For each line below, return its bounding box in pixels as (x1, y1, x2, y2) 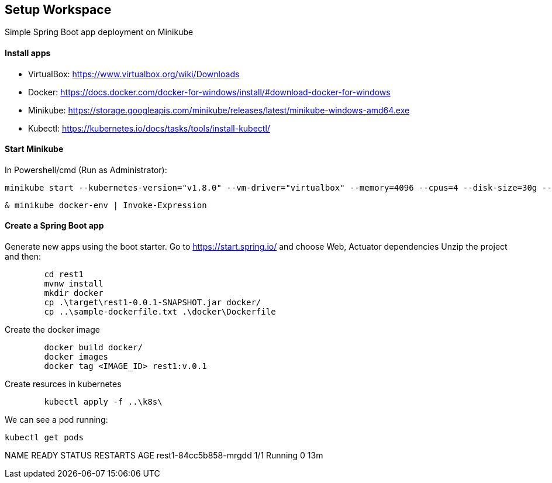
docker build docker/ (44, 343, 143, 353)
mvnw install (44, 279, 103, 289)
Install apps (5, 48, 51, 58)
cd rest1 (44, 270, 84, 280)
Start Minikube (5, 144, 64, 154)
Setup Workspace (5, 2, 112, 17)
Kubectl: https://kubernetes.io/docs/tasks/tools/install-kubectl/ (28, 123, 270, 133)
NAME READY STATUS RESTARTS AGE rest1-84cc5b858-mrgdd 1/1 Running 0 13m (5, 450, 323, 461)
